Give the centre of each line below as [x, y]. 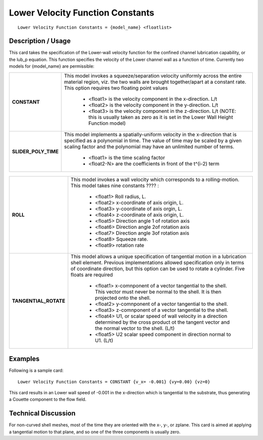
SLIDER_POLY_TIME [35, 151]
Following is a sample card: [36, 370]
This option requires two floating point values [116, 88]
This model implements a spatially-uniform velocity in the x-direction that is [150, 134]
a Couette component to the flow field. [48, 400]
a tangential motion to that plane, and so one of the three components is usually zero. [95, 432]
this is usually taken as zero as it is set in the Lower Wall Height [161, 117]
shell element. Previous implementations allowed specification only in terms [158, 262]
